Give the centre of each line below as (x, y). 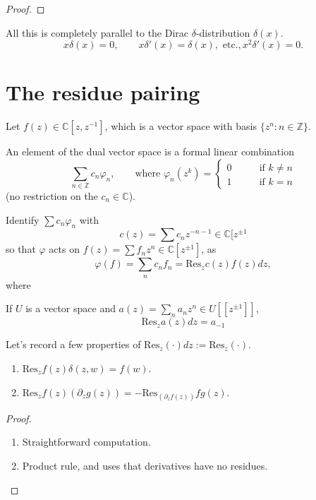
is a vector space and (71, 308)
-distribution (223, 32)
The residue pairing (103, 92)
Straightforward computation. (86, 442)
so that (21, 249)
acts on (64, 249)
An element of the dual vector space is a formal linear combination (150, 151)
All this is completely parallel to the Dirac (97, 32)
